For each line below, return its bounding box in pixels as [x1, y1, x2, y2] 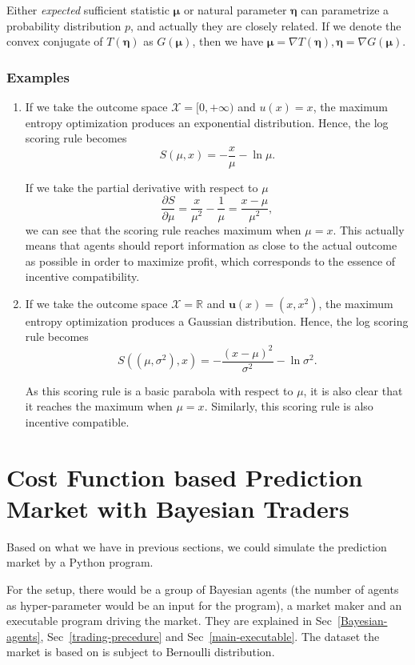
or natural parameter [183, 2, 287, 18]
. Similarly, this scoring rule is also [204, 398, 373, 415]
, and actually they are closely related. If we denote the [130, 17, 401, 34]
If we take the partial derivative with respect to [25, 178, 258, 195]
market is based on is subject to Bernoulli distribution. [6, 643, 275, 660]
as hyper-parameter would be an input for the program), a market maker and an [6, 596, 402, 613]
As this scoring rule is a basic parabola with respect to [25, 382, 293, 399]
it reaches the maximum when [25, 398, 173, 415]
